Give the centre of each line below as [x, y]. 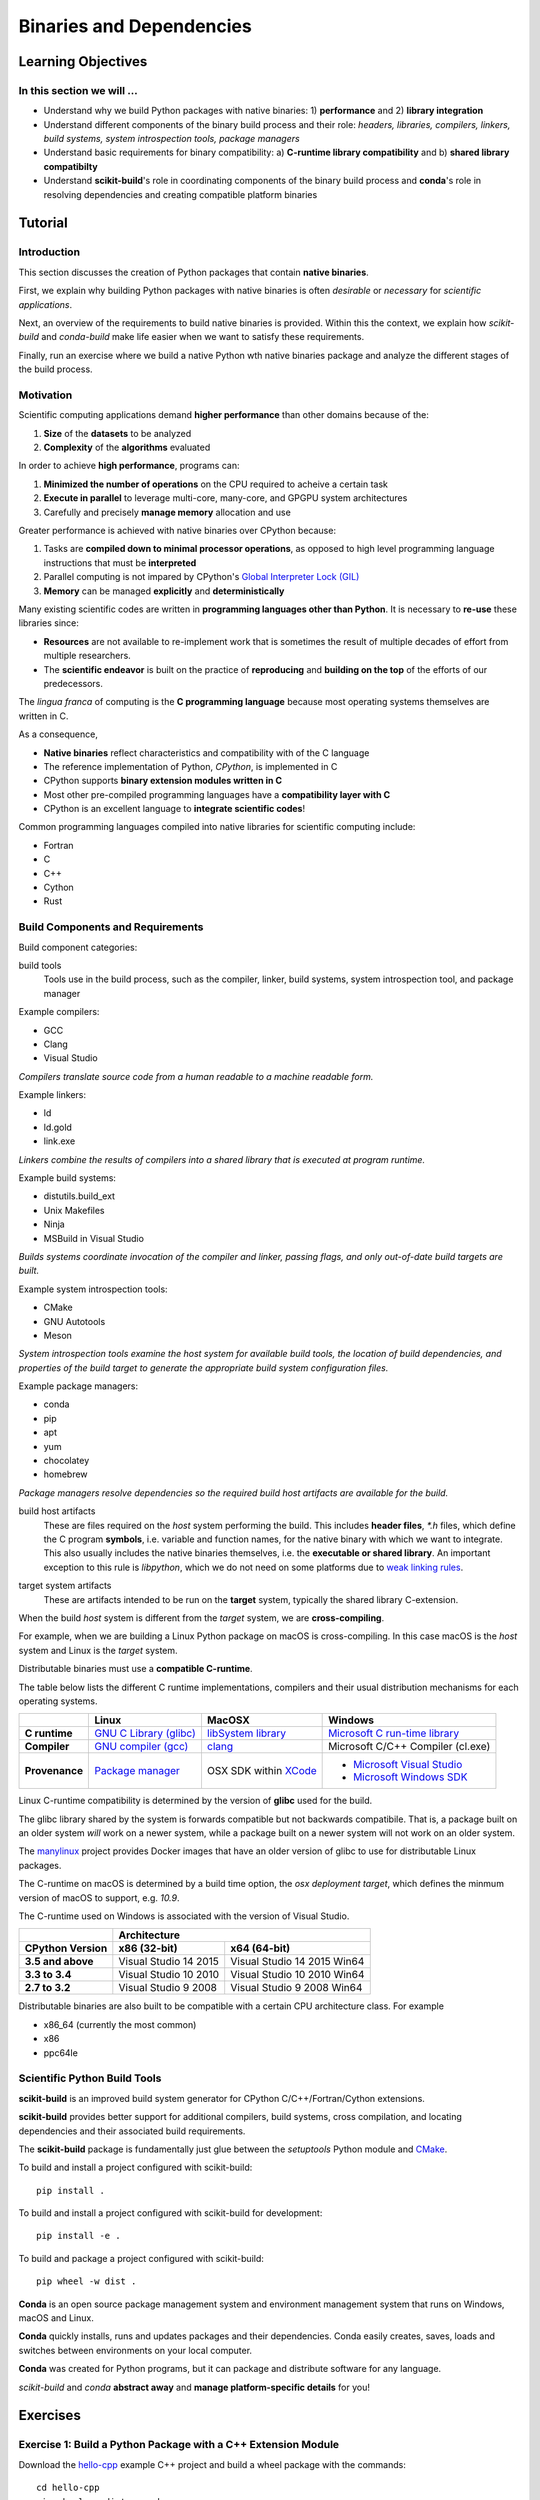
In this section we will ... [78, 90]
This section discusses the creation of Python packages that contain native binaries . [193, 272]
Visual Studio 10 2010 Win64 [297, 1975]
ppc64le [61, 2052]
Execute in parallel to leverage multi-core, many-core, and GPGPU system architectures [225, 498]
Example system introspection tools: [93, 1289]
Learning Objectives [83, 61]
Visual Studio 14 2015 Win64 [297, 1962]
